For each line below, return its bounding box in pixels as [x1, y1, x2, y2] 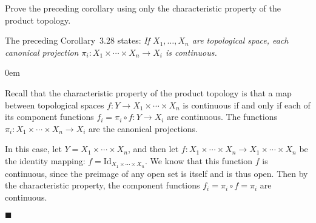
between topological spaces [5, 98, 104, 111]
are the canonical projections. [89, 122, 198, 135]
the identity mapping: [5, 154, 86, 167]
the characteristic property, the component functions [5, 179, 200, 191]
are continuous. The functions [167, 110, 277, 123]
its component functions [5, 110, 94, 123]
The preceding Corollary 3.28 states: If [5, 34, 150, 47]
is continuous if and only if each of [183, 98, 311, 111]
